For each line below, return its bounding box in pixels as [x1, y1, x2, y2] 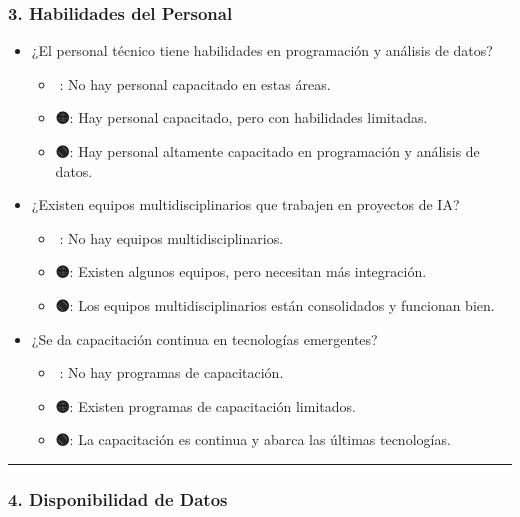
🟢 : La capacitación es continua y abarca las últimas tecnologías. [55, 429, 451, 450]
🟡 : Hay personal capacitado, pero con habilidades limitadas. [55, 107, 428, 128]
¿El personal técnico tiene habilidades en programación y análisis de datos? [31, 40, 493, 61]
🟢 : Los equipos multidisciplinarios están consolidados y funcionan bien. [55, 294, 495, 315]
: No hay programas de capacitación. [59, 362, 284, 383]
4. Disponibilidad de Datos [8, 486, 228, 511]
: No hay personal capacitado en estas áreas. [59, 73, 331, 94]
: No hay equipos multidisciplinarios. [59, 227, 284, 248]
